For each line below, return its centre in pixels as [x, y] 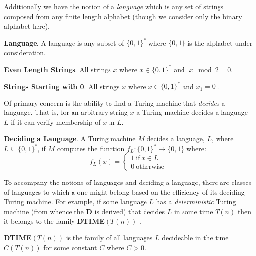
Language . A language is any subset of [64, 43]
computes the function [91, 148]
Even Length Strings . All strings [57, 69]
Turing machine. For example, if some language [75, 201]
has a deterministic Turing [196, 201]
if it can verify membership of [56, 122]
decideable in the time [195, 238]
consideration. [25, 52]
